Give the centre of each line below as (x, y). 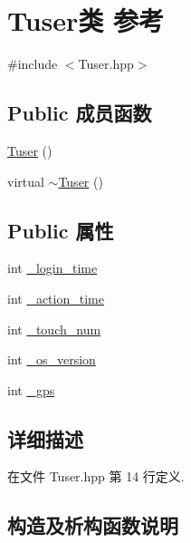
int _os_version (52, 359)
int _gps (31, 389)
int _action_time (56, 298)
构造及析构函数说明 (93, 525)
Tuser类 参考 (86, 20)
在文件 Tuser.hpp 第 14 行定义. (96, 476)
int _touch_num (54, 329)
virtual (26, 181)
